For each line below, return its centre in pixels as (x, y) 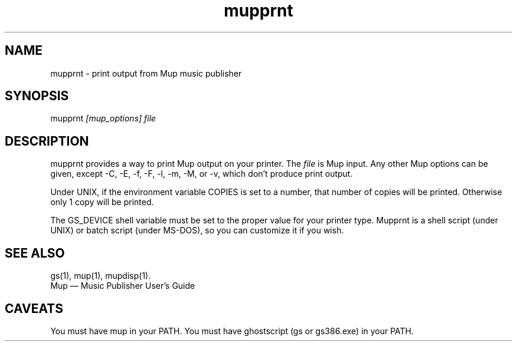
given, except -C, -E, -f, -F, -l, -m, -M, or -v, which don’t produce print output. (202, 174)
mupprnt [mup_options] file (103, 118)
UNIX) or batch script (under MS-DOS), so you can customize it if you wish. (197, 230)
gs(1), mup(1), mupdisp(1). (101, 276)
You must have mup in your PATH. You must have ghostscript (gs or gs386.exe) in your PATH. (232, 331)
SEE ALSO (35, 253)
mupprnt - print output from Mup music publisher (146, 73)
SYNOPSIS (37, 96)
